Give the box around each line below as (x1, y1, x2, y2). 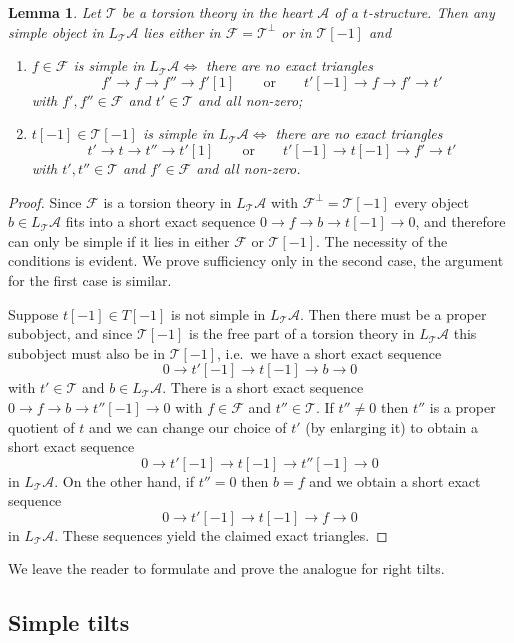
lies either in (143, 21, 221, 42)
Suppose (8, 303, 59, 324)
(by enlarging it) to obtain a (305, 416, 478, 437)
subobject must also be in (8, 342, 165, 363)
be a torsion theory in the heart (121, 2, 313, 22)
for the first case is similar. (8, 269, 172, 290)
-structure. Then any (368, 2, 495, 22)
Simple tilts (8, 607, 130, 638)
